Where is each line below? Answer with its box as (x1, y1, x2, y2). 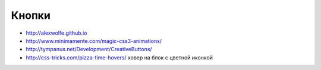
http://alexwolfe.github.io (26, 29, 87, 36)
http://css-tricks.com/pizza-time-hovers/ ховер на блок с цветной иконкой (26, 54, 213, 61)
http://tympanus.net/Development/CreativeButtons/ (26, 46, 152, 53)
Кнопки (11, 9, 51, 22)
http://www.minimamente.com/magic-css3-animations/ (26, 37, 162, 44)
